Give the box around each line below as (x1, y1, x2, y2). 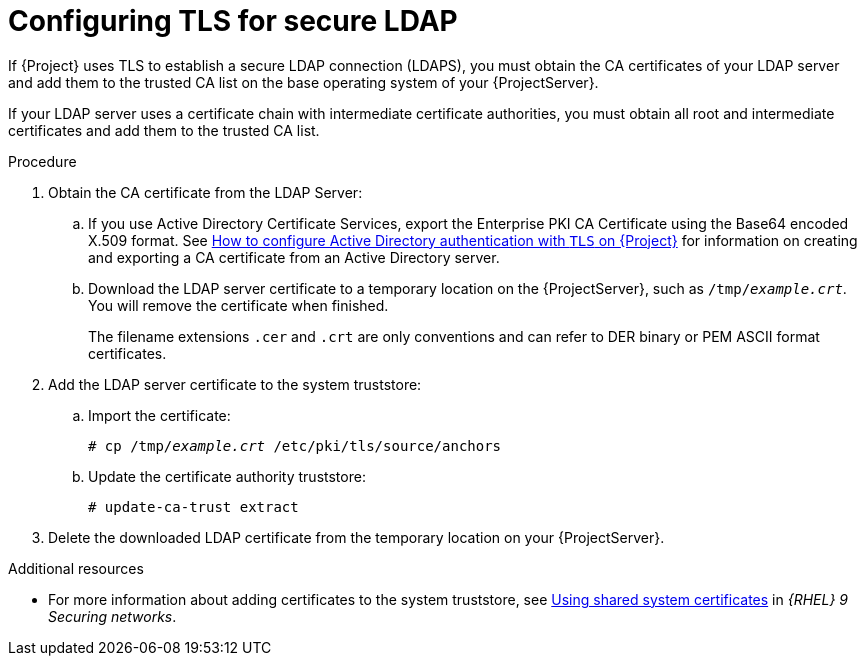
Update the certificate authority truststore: (88, 467, 366, 485)
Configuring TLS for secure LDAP (8, 4, 458, 38)
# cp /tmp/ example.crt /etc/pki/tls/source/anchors (88, 437, 502, 454)
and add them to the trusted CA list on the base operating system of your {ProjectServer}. (8, 73, 599, 91)
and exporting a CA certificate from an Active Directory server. (88, 248, 500, 266)
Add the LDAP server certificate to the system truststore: (48, 375, 422, 393)
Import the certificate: (88, 406, 231, 424)
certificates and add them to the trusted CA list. (8, 121, 320, 139)
